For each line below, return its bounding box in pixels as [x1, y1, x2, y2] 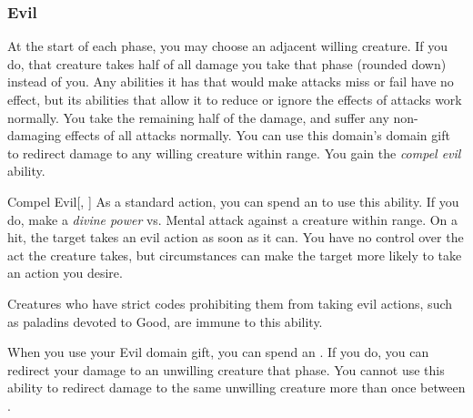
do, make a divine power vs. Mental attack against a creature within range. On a [7, 209, 458, 229]
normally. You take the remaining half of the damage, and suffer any [7, 107, 389, 127]
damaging [7, 126, 62, 145]
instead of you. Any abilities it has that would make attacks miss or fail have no [7, 72, 454, 91]
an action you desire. [7, 263, 123, 282]
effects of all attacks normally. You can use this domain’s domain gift [65, 126, 450, 145]
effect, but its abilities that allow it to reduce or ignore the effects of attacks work [7, 90, 462, 108]
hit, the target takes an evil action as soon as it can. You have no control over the [7, 228, 464, 247]
